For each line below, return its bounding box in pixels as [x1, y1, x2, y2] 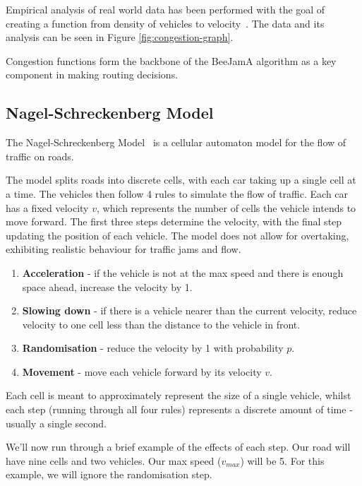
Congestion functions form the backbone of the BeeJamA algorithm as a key [6, 53, 337, 68]
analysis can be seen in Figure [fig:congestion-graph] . [6, 30, 234, 45]
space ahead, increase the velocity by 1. [22, 279, 193, 294]
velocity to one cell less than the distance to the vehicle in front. [22, 316, 301, 331]
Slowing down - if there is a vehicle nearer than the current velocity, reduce [22, 303, 357, 318]
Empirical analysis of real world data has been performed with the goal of [6, 2, 325, 16]
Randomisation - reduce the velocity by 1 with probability [22, 340, 284, 355]
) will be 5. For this [240, 453, 325, 468]
